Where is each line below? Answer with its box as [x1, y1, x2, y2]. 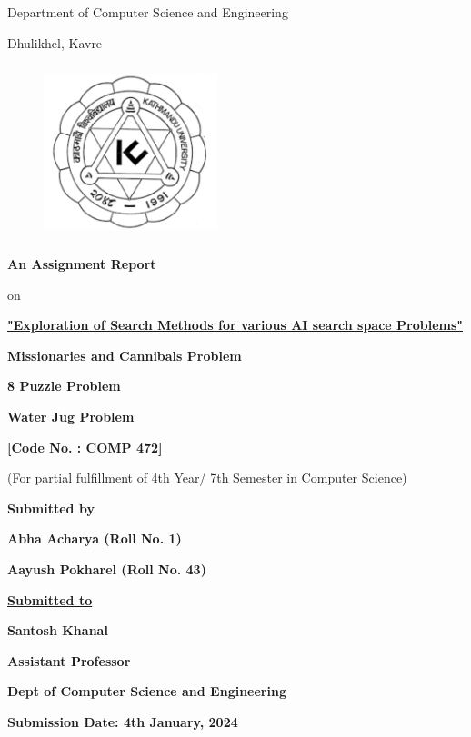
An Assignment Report [7, 254, 156, 273]
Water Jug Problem [7, 406, 135, 425]
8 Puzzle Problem [7, 376, 121, 395]
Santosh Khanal [7, 621, 108, 640]
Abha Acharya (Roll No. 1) [7, 529, 182, 548]
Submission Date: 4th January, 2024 [7, 712, 238, 731]
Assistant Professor [7, 651, 131, 670]
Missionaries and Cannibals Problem [7, 345, 242, 364]
